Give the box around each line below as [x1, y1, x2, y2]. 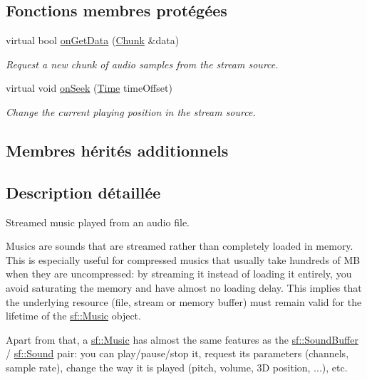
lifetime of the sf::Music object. [6, 308, 141, 323]
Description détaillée [6, 181, 161, 203]
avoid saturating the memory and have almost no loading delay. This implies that [6, 280, 362, 295]
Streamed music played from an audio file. [6, 214, 190, 229]
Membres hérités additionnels [6, 139, 229, 161]
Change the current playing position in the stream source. [6, 104, 256, 119]
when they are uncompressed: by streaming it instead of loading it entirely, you [6, 266, 352, 281]
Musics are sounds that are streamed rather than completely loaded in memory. [6, 238, 353, 253]
